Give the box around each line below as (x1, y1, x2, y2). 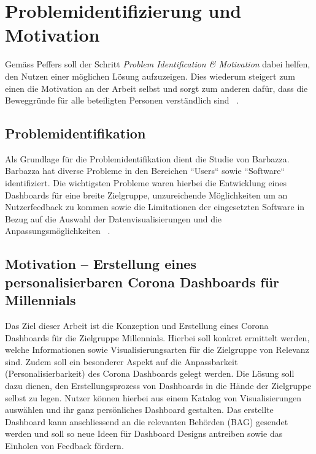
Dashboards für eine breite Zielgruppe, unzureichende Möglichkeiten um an (5, 188, 288, 201)
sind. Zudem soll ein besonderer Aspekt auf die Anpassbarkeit (5, 355, 238, 368)
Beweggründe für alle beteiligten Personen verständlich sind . (5, 94, 239, 107)
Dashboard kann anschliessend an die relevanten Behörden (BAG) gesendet (5, 415, 288, 428)
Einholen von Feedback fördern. (5, 439, 124, 452)
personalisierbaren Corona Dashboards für (5, 272, 280, 291)
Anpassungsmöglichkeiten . (5, 224, 110, 237)
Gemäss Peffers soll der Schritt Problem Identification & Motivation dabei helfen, (5, 58, 310, 70)
